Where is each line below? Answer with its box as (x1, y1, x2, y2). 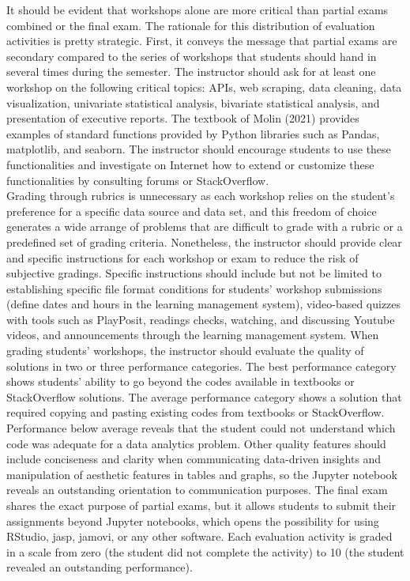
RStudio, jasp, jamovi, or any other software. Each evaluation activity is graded (6, 528, 393, 545)
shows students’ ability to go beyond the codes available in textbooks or (6, 373, 355, 390)
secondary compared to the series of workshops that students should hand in (6, 47, 377, 64)
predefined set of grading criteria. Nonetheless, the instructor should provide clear (6, 233, 402, 250)
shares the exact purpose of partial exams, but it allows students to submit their (6, 497, 397, 513)
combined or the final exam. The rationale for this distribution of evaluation (6, 17, 375, 33)
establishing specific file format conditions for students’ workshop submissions (6, 280, 382, 296)
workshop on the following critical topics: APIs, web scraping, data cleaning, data (6, 78, 402, 95)
